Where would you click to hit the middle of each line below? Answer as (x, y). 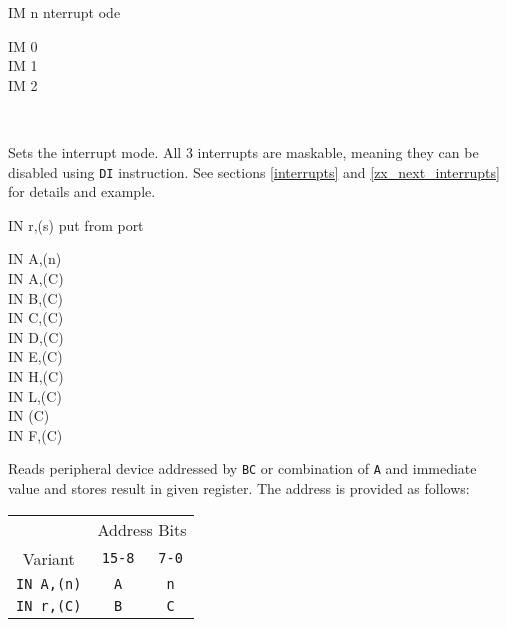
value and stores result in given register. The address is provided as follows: (239, 488)
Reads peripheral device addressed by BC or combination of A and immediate (242, 468)
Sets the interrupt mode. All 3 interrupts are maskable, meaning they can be (243, 151)
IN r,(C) (49, 605)
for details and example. (82, 191)
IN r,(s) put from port (76, 224)
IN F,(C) (35, 434)
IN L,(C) (35, 395)
